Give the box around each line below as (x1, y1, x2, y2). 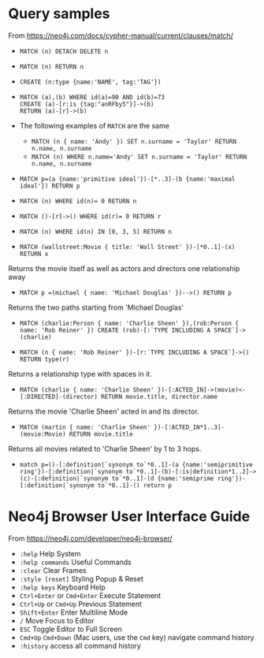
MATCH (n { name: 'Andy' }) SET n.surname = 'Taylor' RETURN (31, 137, 236, 146)
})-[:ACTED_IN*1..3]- (153, 423, 225, 431)
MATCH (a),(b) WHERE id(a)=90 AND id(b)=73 (19, 93, 165, 101)
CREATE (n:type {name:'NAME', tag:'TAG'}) (19, 78, 162, 86)
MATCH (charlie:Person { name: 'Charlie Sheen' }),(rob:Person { (19, 319, 239, 327)
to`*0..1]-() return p (97, 481, 172, 489)
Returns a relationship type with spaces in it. (8, 369, 152, 378)
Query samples (8, 5, 110, 23)
